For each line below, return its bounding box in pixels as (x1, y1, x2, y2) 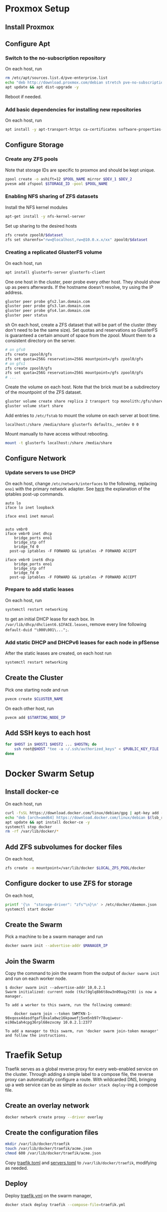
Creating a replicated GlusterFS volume (5, 249, 102, 256)
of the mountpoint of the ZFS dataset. (5, 389, 82, 395)
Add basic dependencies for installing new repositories (5, 106, 142, 113)
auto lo (5, 501, 21, 506)
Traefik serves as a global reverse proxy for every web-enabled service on (5, 1066, 158, 1072)
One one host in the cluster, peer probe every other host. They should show (5, 279, 161, 285)
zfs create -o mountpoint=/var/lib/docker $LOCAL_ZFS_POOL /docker (5, 866, 146, 870)
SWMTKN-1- (72, 1011, 92, 1016)
